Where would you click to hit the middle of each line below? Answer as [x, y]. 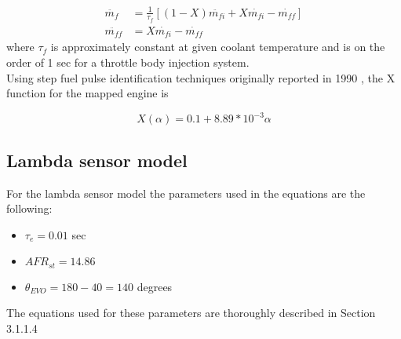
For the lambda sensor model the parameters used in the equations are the [186, 193]
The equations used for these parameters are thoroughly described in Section [191, 313]
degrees [155, 286]
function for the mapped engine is [87, 93]
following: [29, 208]
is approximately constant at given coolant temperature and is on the [218, 47]
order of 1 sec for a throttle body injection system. [128, 62]
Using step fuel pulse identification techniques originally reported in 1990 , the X [201, 77]
